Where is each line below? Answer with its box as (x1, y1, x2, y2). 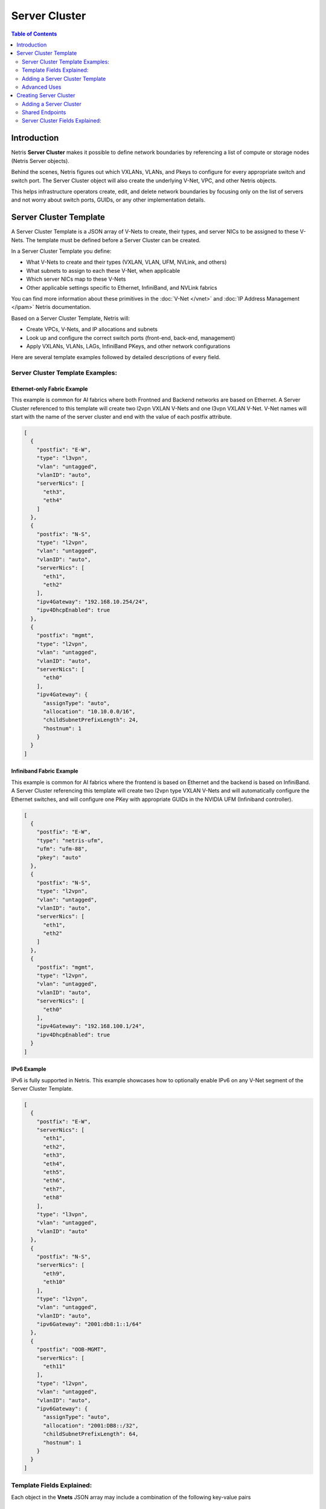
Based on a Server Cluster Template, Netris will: (11, 314, 130, 322)
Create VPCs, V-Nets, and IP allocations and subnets (26, 326, 158, 333)
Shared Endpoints (22, 109, 66, 116)
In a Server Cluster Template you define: (11, 247, 112, 255)
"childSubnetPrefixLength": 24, (43, 716, 139, 724)
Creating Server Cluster (16, 92, 75, 99)
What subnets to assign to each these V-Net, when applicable (26, 267, 181, 274)
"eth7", (43, 1185, 66, 1192)
